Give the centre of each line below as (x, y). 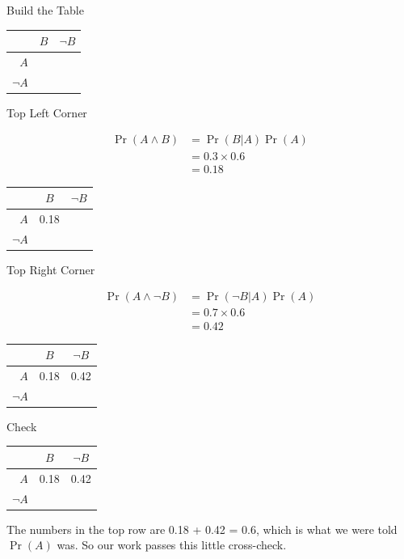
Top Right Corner (51, 269)
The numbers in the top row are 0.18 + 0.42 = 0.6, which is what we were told (202, 529)
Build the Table (45, 10)
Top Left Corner (47, 112)
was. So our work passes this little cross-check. (172, 545)
